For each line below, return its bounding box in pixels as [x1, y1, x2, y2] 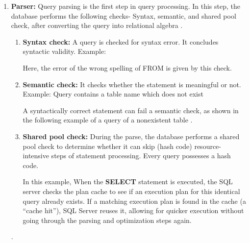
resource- [194, 141, 221, 151]
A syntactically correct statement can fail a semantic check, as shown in [23, 105, 239, 115]
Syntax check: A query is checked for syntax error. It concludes [23, 36, 219, 47]
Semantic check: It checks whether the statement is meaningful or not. [23, 79, 241, 89]
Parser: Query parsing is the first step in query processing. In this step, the [11, 1, 240, 11]
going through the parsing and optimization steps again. [23, 215, 192, 225]
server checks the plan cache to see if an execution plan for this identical [23, 186, 240, 196]
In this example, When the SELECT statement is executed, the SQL [23, 176, 233, 187]
